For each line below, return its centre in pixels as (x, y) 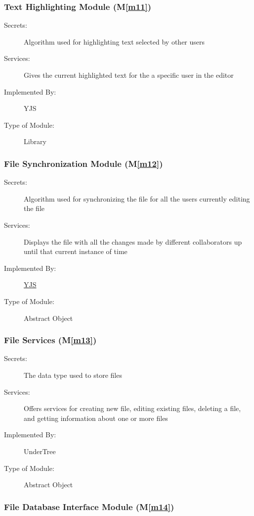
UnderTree (40, 451)
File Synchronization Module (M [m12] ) (84, 163)
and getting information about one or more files (96, 418)
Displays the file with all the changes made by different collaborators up (133, 241)
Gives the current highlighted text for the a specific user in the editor (129, 75)
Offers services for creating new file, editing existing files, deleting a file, (132, 408)
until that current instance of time (76, 251)
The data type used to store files (73, 375)
